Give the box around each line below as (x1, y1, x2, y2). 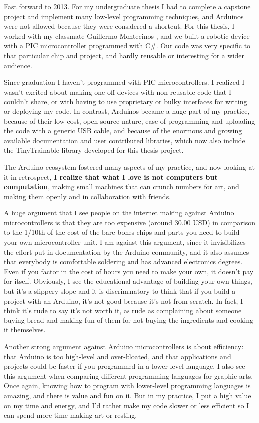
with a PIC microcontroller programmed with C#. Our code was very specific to (4, 40, 251, 51)
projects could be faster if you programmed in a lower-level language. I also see (4, 361, 245, 371)
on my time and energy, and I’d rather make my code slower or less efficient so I (4, 400, 249, 410)
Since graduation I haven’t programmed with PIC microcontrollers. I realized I (4, 77, 245, 87)
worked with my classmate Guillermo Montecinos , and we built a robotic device (4, 30, 250, 41)
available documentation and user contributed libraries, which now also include (4, 135, 245, 145)
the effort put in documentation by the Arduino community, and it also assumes (4, 246, 249, 257)
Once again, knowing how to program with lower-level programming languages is (4, 380, 251, 391)
